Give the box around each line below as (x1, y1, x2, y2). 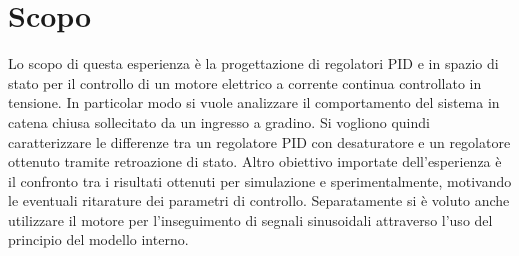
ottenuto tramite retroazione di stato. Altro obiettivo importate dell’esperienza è (8, 151, 502, 172)
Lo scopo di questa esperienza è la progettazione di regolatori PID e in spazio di (8, 53, 499, 74)
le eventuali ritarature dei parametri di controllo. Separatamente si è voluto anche (8, 190, 510, 211)
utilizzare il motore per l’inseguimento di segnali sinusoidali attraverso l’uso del (8, 209, 493, 230)
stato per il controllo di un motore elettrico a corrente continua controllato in (8, 72, 482, 93)
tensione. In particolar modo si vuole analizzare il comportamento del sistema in (8, 92, 500, 113)
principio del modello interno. (8, 229, 189, 250)
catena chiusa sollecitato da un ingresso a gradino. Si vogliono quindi (8, 111, 430, 132)
